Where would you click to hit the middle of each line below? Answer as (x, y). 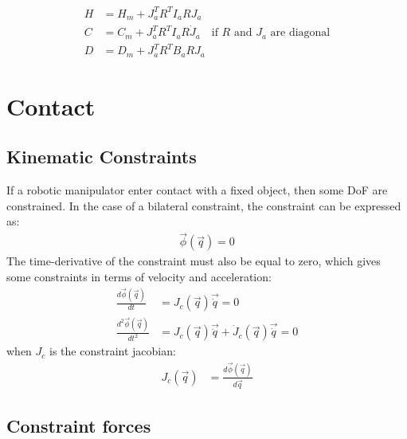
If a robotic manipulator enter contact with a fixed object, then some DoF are (197, 190)
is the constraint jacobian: (113, 351)
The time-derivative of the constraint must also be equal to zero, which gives (194, 261)
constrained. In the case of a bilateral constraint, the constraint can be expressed (204, 205)
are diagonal (300, 33)
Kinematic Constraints (102, 157)
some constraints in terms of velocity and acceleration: (139, 276)
